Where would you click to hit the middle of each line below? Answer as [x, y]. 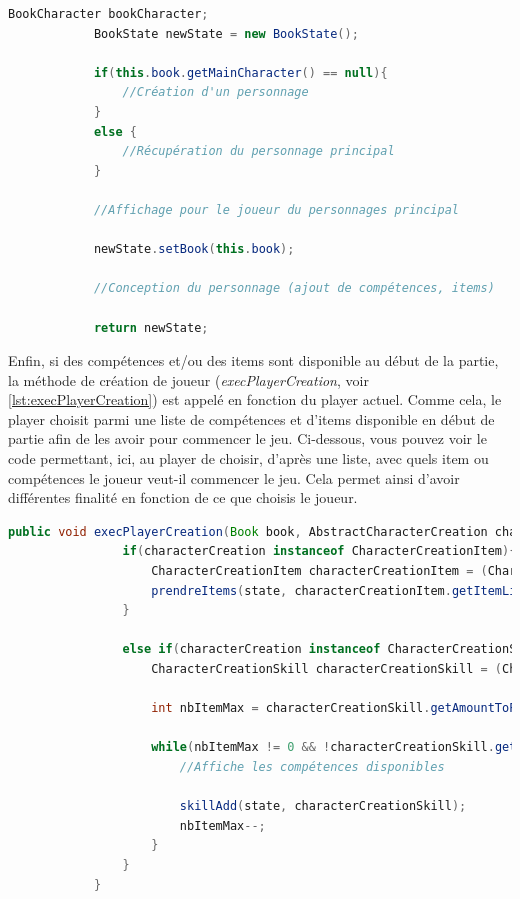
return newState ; [151, 327]
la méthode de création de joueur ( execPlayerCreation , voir [188, 379]
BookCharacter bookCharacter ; [108, 14]
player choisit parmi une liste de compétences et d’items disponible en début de [251, 418]
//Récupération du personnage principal [258, 151]
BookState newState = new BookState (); [226, 33]
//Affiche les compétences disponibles [312, 766]
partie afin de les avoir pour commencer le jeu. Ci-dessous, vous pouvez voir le [247, 438]
